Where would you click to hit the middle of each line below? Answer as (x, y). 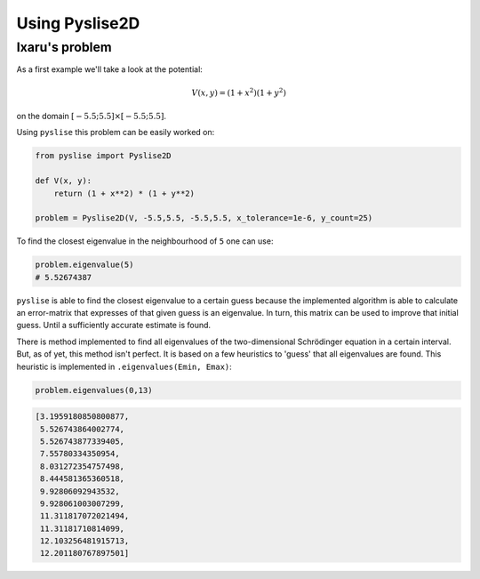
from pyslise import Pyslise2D (104, 156)
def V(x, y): (64, 181)
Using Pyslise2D (78, 23)
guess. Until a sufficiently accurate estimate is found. (114, 326)
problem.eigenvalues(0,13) (94, 390)
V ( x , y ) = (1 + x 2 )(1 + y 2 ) (239, 92)
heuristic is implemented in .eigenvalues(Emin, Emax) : (124, 366)
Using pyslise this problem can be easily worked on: (116, 133)
